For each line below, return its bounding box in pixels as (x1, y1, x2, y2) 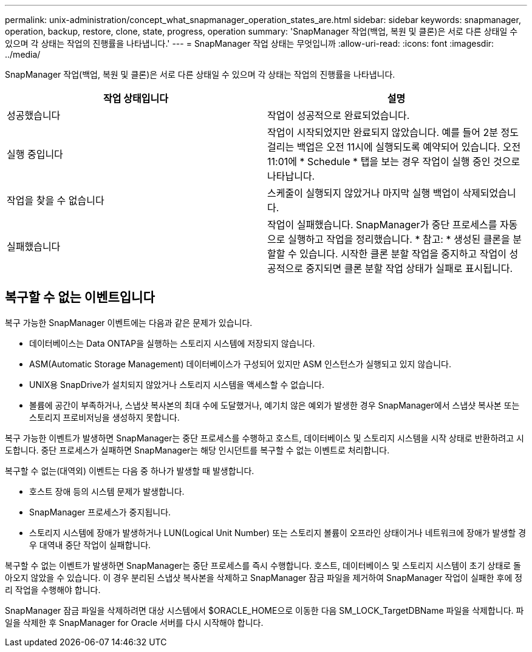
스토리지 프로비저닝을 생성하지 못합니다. (29, 412, 180, 423)
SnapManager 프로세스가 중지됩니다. (29, 506, 171, 517)
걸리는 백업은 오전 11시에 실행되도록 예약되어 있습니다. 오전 (267, 141, 521, 153)
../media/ (5, 49, 41, 59)
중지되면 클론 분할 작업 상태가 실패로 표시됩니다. (305, 262, 513, 274)
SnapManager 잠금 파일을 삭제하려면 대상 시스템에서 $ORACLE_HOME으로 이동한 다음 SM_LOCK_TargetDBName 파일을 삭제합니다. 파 (5, 605, 524, 616)
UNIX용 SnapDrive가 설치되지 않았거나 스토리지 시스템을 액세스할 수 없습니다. (29, 379, 324, 390)
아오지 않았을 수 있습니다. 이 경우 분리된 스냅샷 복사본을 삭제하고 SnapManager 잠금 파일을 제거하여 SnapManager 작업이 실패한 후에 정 (5, 572, 523, 583)
